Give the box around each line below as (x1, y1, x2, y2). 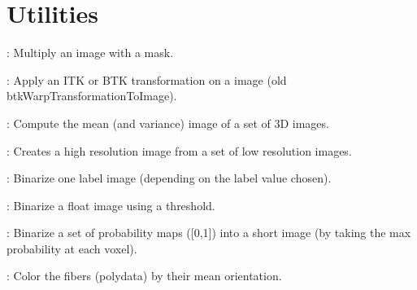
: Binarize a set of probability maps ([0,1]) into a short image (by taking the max (7, 224, 411, 241)
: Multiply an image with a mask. (7, 44, 174, 61)
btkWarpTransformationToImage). (7, 87, 177, 104)
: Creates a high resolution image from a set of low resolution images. (7, 142, 352, 159)
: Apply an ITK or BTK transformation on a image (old (7, 71, 287, 88)
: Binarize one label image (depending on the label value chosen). (7, 169, 332, 187)
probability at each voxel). (7, 239, 137, 257)
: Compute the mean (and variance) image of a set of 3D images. (7, 114, 329, 131)
